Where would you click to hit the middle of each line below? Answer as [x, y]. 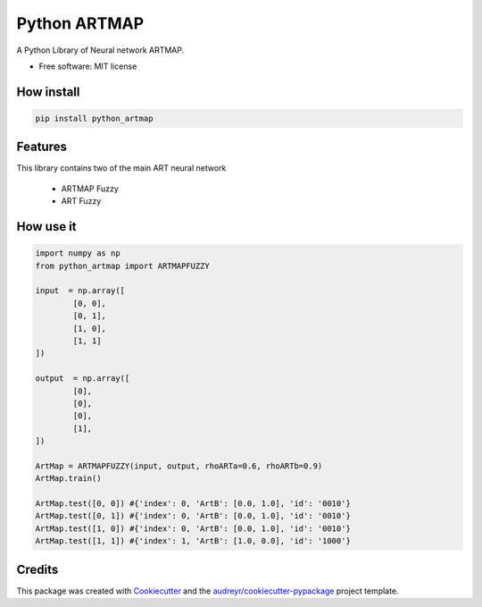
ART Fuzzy [81, 201]
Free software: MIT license [88, 66]
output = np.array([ [83, 379]
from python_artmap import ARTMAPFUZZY [122, 266]
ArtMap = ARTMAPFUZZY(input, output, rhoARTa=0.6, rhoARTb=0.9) [179, 466]
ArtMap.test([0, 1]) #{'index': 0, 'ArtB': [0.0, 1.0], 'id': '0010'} [193, 516]
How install [48, 92]
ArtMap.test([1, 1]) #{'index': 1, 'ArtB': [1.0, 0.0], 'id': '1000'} [193, 541]
